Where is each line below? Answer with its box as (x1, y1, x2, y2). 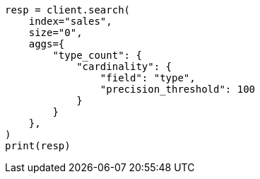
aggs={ (28, 38, 65, 50)
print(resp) (5, 140, 71, 151)
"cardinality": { (76, 61, 172, 72)
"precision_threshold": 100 (100, 83, 256, 95)
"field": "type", (100, 72, 196, 83)
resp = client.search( (5, 4, 131, 16)
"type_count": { (52, 50, 142, 61)
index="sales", (28, 16, 112, 27)
